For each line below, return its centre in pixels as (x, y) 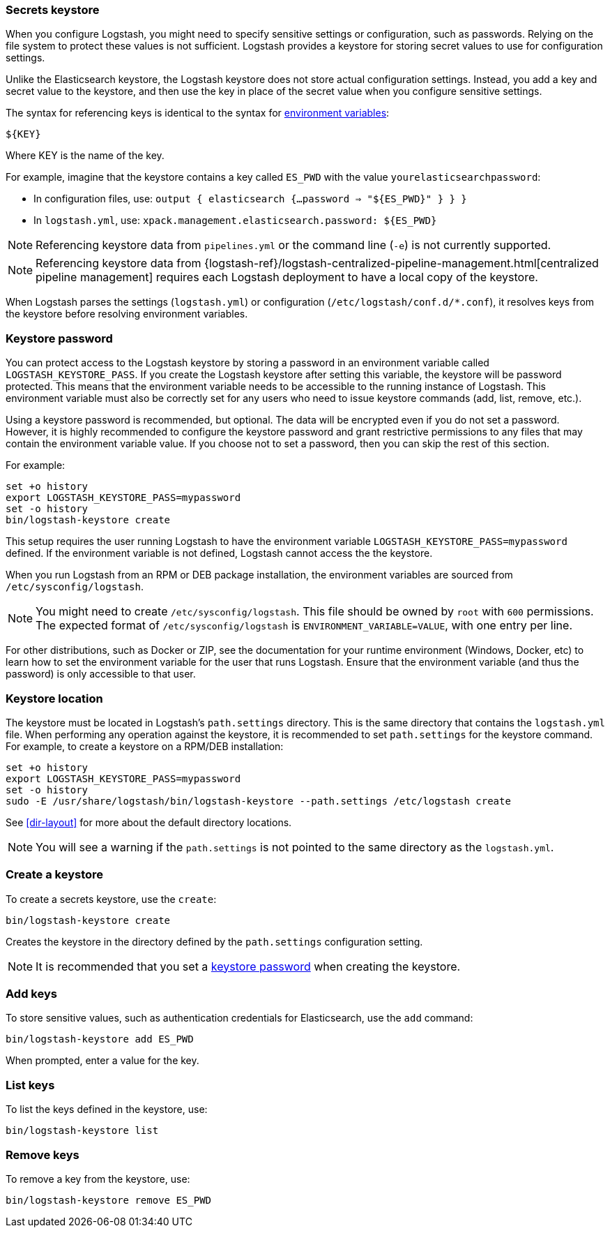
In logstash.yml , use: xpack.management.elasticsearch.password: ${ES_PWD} (235, 221)
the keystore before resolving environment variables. (127, 314)
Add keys (31, 994)
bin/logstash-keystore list (82, 1131)
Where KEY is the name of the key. (85, 156)
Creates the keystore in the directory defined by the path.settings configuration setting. (214, 941)
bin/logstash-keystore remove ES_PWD (109, 1200)
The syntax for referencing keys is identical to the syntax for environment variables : (198, 113)
